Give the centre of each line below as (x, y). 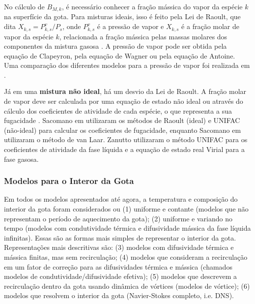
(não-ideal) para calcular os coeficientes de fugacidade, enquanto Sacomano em (123, 130)
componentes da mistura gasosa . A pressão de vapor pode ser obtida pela (115, 46)
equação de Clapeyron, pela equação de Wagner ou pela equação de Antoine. (120, 55)
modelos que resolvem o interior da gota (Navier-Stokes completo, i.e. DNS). (119, 295)
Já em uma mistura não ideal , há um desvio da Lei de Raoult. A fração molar (125, 91)
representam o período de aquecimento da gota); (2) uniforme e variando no (118, 218)
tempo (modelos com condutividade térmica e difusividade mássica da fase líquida (127, 228)
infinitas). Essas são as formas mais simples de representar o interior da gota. (120, 237)
